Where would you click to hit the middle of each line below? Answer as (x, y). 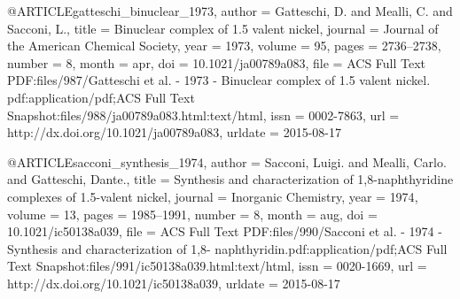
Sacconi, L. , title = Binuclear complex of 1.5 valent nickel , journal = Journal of (223, 28)
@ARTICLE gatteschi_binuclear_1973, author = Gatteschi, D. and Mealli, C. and (230, 11)
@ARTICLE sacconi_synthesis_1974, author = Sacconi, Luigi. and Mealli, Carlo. (227, 161)
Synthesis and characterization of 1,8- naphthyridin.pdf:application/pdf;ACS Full (227, 248)
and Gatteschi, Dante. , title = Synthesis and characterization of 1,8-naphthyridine (230, 179)
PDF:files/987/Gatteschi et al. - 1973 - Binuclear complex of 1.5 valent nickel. (219, 80)
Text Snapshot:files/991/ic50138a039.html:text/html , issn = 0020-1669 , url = (217, 266)
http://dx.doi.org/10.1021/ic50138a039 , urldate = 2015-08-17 (174, 283)
